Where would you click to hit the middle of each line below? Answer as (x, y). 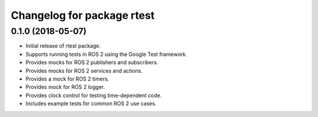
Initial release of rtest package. (63, 46)
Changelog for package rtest (83, 15)
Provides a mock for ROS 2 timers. (67, 79)
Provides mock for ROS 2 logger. (65, 87)
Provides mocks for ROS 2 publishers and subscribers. (92, 62)
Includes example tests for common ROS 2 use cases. (91, 103)
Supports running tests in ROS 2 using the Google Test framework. (107, 54)
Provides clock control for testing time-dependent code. (94, 95)
